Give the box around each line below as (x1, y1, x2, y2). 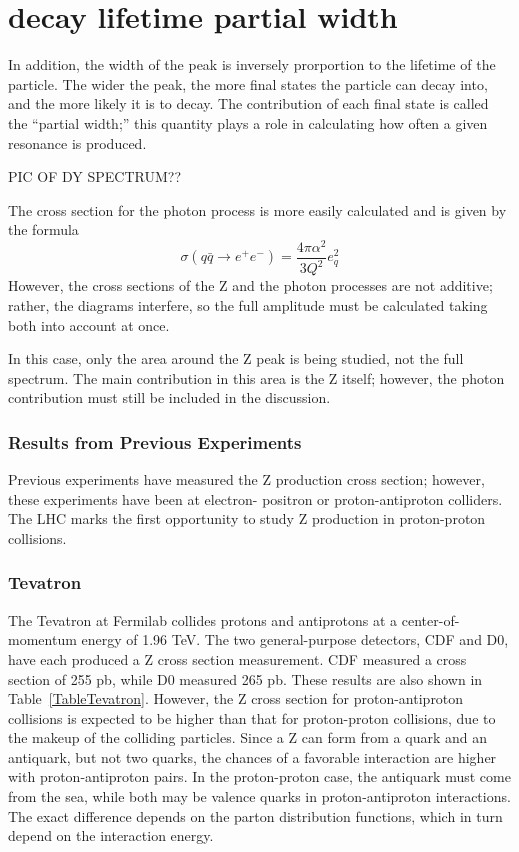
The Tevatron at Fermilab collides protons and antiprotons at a (8, 609, 398, 630)
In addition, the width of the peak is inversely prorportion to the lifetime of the (8, 54, 496, 75)
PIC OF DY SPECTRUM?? (8, 166, 182, 187)
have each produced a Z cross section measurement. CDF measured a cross (8, 648, 467, 669)
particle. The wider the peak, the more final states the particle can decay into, (8, 73, 488, 94)
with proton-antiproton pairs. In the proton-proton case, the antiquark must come (8, 766, 511, 787)
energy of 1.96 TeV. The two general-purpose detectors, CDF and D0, (81, 629, 509, 650)
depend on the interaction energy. (8, 825, 214, 846)
